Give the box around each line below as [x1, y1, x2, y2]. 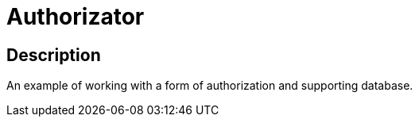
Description [6, 44, 101, 65]
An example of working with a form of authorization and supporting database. [6, 79, 413, 93]
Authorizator [6, 3, 145, 30]
